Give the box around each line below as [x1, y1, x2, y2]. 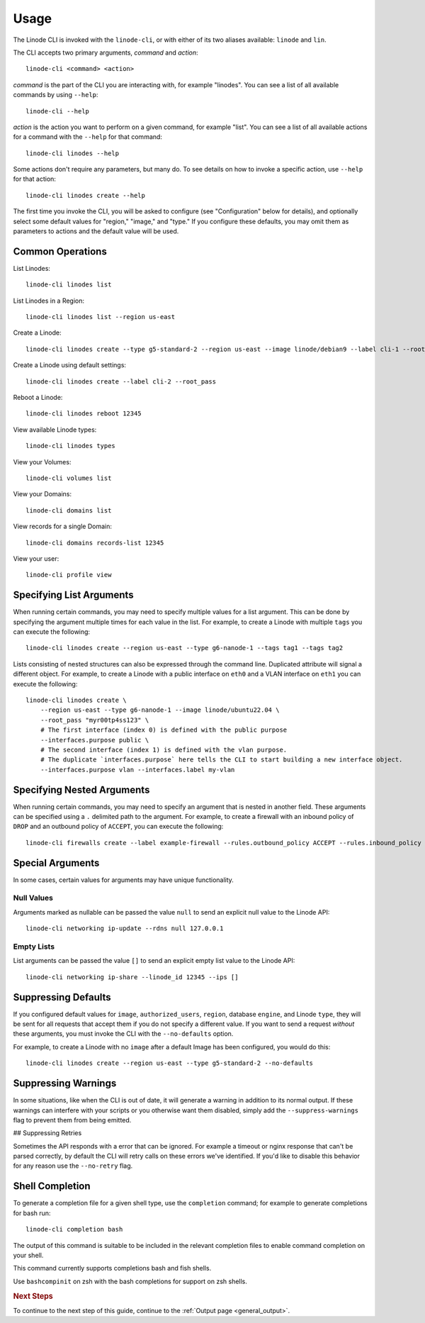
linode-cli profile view [25, 571, 112, 579]
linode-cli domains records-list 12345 [25, 539, 164, 547]
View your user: [13, 554, 59, 563]
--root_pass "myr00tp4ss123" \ [40, 716, 149, 724]
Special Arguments [13, 856, 100, 869]
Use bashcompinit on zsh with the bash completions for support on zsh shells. [13, 1277, 248, 1285]
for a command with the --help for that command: [13, 133, 163, 141]
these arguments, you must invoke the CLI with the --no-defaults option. [13, 1029, 234, 1038]
